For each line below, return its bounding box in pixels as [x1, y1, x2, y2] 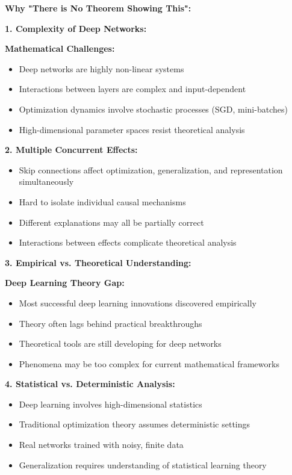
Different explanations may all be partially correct [19, 216, 204, 228]
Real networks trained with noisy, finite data [19, 438, 184, 451]
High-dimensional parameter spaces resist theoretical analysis [19, 123, 245, 135]
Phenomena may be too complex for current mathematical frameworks [19, 357, 279, 370]
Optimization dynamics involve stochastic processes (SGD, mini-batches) [19, 102, 288, 115]
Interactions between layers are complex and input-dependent [19, 82, 246, 95]
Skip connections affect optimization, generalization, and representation [19, 163, 283, 176]
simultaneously [19, 175, 74, 188]
